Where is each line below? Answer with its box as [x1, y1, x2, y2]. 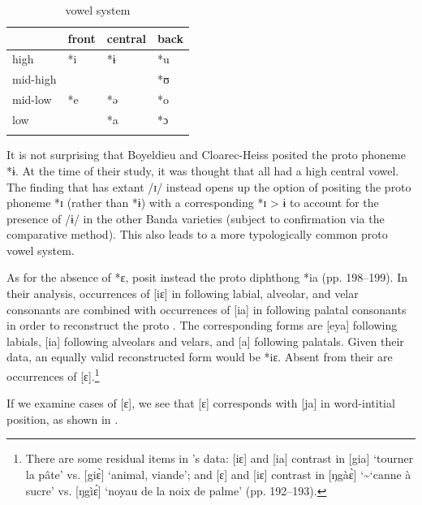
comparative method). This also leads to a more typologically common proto [6, 226, 388, 243]
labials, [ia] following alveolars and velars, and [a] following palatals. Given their [6, 332, 404, 349]
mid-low [12, 91, 52, 108]
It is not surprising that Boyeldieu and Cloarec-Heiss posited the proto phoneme [6, 146, 406, 163]
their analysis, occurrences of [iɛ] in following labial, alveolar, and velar [6, 285, 359, 302]
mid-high [12, 71, 57, 88]
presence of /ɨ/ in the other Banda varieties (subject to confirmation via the [6, 209, 385, 227]
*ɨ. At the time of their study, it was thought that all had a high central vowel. [6, 162, 399, 179]
